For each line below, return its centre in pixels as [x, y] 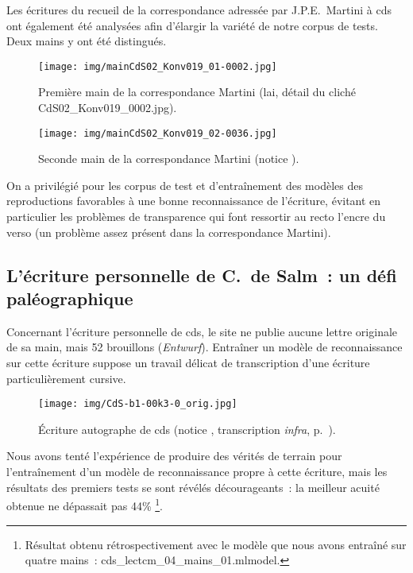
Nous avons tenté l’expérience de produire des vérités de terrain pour [174, 456]
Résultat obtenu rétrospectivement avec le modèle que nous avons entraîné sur [216, 544]
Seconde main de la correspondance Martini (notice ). [169, 159]
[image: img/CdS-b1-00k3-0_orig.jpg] [138, 404]
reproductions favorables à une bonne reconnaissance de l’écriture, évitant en [194, 201]
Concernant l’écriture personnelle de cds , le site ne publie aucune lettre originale [202, 331]
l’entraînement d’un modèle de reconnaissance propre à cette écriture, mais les [197, 472]
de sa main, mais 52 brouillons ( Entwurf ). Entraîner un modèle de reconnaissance [205, 347]
